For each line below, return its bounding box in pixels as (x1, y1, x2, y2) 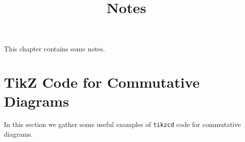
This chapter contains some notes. (4, 44, 105, 54)
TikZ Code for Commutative (4, 72, 200, 92)
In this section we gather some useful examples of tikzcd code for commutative (4, 119, 241, 129)
